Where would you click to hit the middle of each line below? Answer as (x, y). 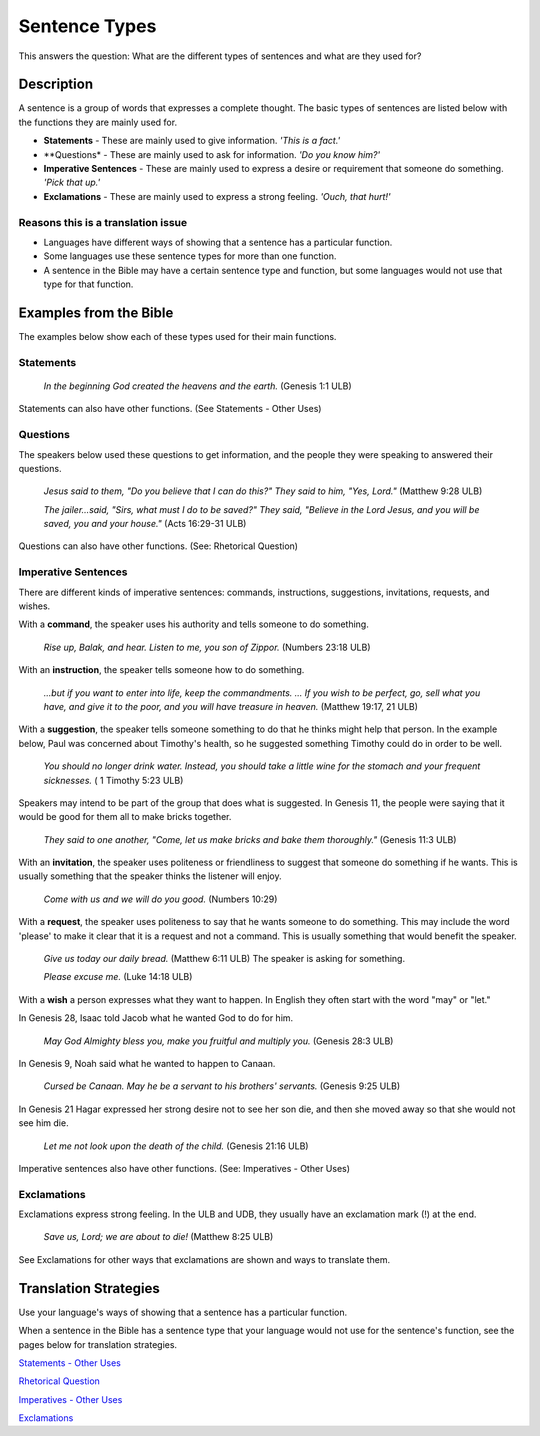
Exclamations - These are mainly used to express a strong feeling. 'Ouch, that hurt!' (217, 196)
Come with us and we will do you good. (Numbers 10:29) (160, 899)
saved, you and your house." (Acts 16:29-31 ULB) (145, 524)
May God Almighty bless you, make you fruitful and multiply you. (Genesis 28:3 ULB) (218, 1041)
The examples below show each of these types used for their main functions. (177, 337)
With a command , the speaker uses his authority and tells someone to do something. (193, 624)
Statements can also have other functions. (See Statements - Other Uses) (170, 409)
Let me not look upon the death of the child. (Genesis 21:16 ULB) (176, 1146)
